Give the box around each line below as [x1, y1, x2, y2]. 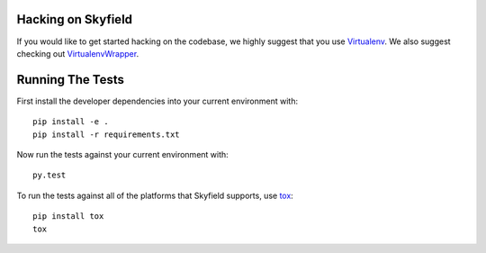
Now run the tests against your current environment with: [16, 149, 229, 159]
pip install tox [32, 212, 104, 221]
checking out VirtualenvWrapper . [16, 48, 139, 59]
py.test [32, 170, 67, 180]
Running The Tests [16, 72, 125, 87]
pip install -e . [32, 117, 109, 127]
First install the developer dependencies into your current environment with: [16, 95, 299, 106]
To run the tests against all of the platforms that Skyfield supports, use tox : [16, 190, 294, 201]
